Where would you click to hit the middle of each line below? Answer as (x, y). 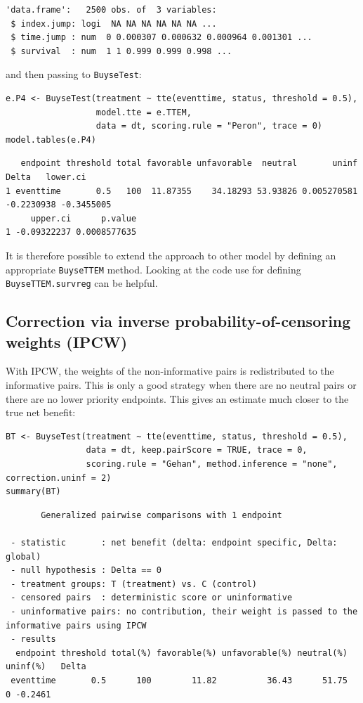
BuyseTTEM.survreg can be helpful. (82, 283)
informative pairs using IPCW (76, 625)
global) (24, 556)
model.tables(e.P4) (51, 140)
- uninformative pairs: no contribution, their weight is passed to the (184, 611)
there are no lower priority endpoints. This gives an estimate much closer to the (177, 398)
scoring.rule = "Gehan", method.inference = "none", (212, 464)
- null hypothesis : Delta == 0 (86, 570)
